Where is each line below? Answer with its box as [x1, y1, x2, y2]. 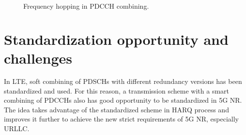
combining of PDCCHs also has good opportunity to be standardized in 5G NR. [4, 95, 242, 105]
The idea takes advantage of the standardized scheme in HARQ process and [4, 104, 229, 114]
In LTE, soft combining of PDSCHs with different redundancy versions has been [4, 76, 242, 86]
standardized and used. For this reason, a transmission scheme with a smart [4, 85, 230, 95]
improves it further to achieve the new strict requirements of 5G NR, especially [4, 114, 239, 124]
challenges [4, 48, 73, 67]
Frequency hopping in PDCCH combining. [23, 1, 149, 11]
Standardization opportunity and [4, 29, 229, 49]
